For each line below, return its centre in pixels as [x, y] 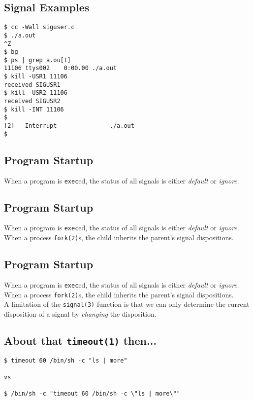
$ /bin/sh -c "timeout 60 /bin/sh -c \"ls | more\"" [92, 393]
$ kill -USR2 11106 [36, 93]
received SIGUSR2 [32, 101]
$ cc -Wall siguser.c [39, 27]
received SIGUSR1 [32, 85]
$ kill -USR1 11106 [36, 77]
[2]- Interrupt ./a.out [69, 126]
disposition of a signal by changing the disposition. [80, 313]
